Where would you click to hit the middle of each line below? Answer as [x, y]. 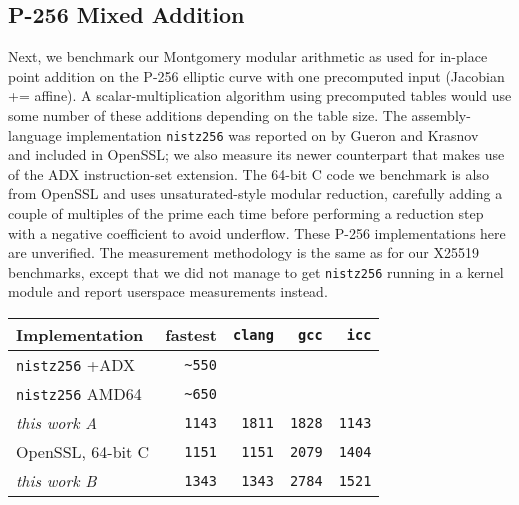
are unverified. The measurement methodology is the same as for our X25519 [244, 252]
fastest [191, 335]
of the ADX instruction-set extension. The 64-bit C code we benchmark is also [248, 173]
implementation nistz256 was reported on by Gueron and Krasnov [272, 134]
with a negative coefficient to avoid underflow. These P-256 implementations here [257, 232]
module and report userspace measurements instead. [168, 291]
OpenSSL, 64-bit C [83, 452]
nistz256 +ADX [76, 365]
